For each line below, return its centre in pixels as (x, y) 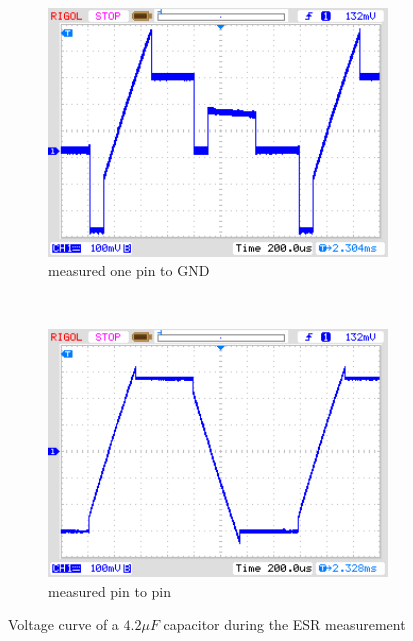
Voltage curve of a (63, 624)
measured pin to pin (110, 590)
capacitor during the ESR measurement (284, 624)
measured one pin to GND (129, 270)
